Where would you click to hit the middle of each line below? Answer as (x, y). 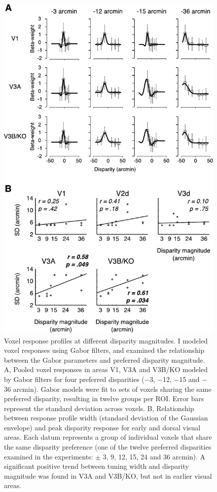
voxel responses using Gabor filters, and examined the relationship (104, 350)
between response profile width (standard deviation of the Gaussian (106, 418)
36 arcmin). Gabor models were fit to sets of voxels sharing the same (108, 389)
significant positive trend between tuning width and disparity (96, 466)
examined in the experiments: (49, 456)
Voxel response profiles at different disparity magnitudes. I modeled (106, 340)
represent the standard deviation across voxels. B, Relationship (99, 408)
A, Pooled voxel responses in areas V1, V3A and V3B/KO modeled (106, 369)
